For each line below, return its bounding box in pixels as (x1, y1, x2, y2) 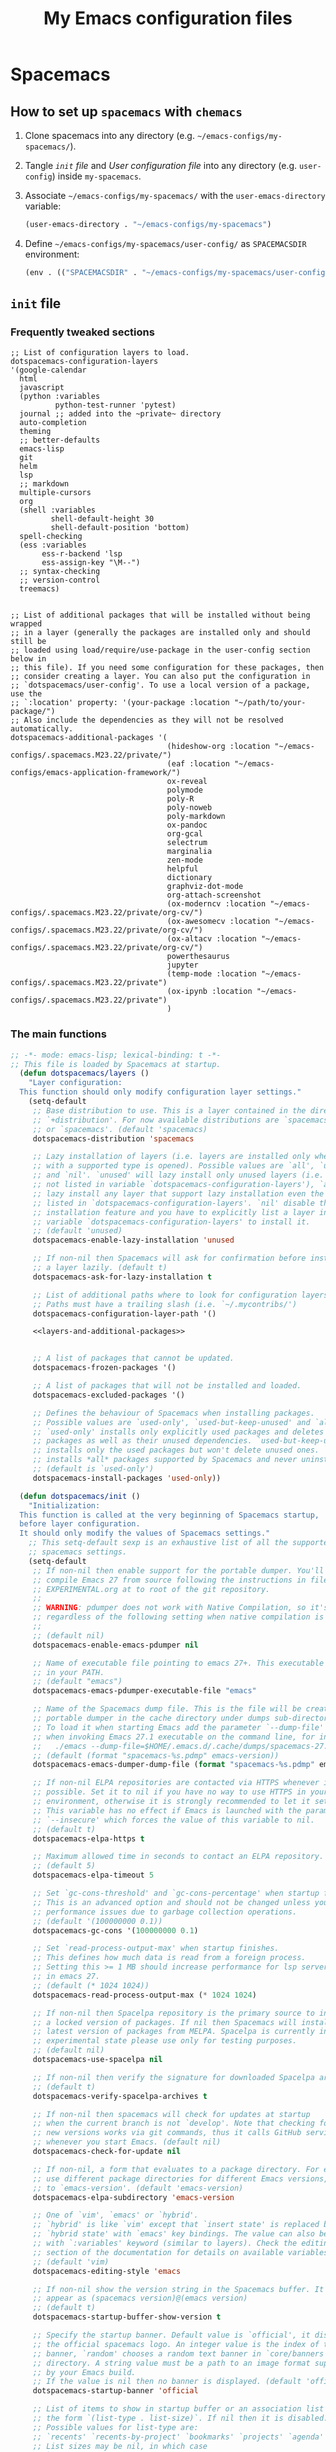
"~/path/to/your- (233, 698, 307, 708)
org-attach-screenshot (166, 890, 262, 901)
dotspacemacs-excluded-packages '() (32, 1390, 186, 1400)
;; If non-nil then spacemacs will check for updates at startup (32, 2109, 311, 2119)
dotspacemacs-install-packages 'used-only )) (32, 1473, 222, 1483)
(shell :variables (19, 505, 97, 516)
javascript (19, 383, 65, 393)
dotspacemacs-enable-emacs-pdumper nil (32, 1640, 199, 1650)
